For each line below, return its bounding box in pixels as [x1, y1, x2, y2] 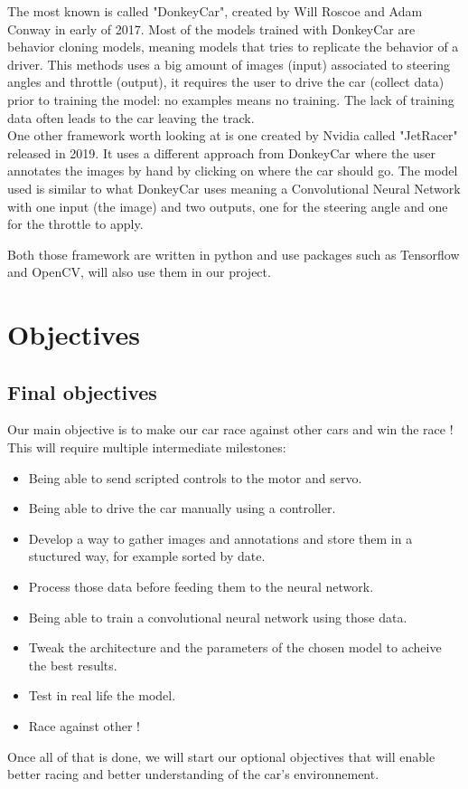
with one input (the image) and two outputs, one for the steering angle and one [7, 196, 448, 215]
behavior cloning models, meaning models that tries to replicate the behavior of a [7, 37, 459, 56]
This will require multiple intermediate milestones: [7, 438, 286, 457]
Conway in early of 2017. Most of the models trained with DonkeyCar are [7, 19, 416, 38]
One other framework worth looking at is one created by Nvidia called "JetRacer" [7, 126, 458, 145]
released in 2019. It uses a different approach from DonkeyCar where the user [7, 143, 436, 162]
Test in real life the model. [28, 686, 176, 705]
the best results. [28, 655, 117, 674]
